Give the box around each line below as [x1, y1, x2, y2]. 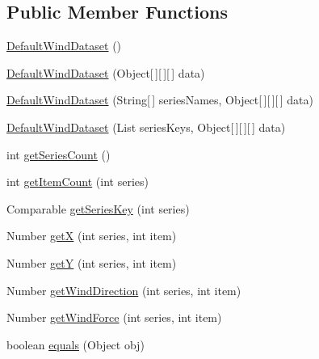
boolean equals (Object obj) [6, 336, 145, 353]
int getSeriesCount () [6, 146, 111, 163]
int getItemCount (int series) [6, 173, 149, 190]
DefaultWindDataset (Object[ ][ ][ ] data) [6, 64, 205, 81]
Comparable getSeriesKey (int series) [6, 200, 190, 217]
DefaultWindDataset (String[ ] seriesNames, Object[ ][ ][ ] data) [6, 91, 314, 108]
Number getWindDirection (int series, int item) [6, 281, 241, 298]
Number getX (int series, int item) [6, 227, 177, 244]
